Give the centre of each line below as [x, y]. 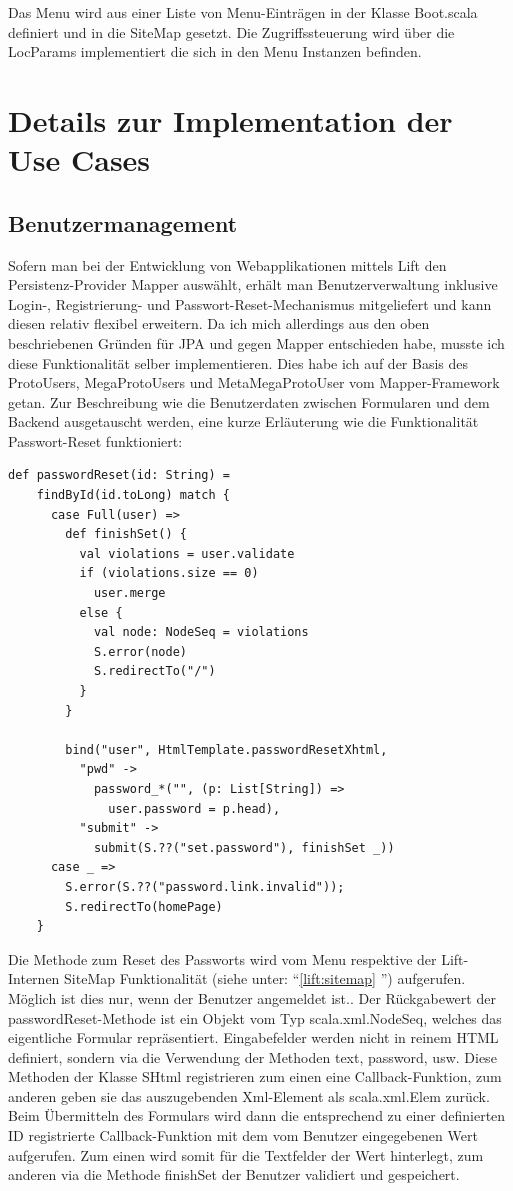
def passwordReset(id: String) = [119, 475]
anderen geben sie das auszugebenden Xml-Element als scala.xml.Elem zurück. [249, 1095]
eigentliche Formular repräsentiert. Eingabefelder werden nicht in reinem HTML [253, 1037]
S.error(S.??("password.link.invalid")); [205, 886]
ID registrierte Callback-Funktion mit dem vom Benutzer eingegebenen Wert [243, 1135]
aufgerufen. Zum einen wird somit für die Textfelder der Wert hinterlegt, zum [246, 1154]
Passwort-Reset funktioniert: [95, 440]
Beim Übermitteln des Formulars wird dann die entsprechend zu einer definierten [257, 1115]
